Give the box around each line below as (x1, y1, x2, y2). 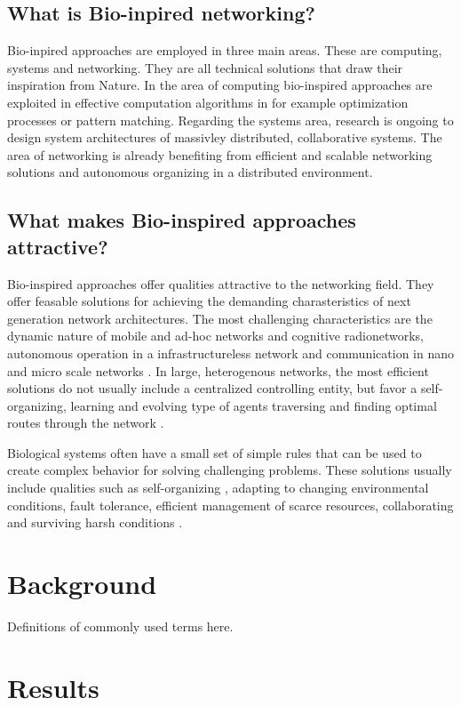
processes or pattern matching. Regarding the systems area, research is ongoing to (7, 110, 454, 129)
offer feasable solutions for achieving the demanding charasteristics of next (7, 292, 411, 310)
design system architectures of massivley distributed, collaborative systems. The (7, 128, 442, 147)
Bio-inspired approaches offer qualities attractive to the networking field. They (7, 274, 434, 293)
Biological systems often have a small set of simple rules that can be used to (7, 443, 422, 461)
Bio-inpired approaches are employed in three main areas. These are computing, (7, 41, 442, 60)
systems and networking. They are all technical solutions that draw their (7, 58, 403, 76)
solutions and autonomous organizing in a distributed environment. (7, 163, 373, 181)
